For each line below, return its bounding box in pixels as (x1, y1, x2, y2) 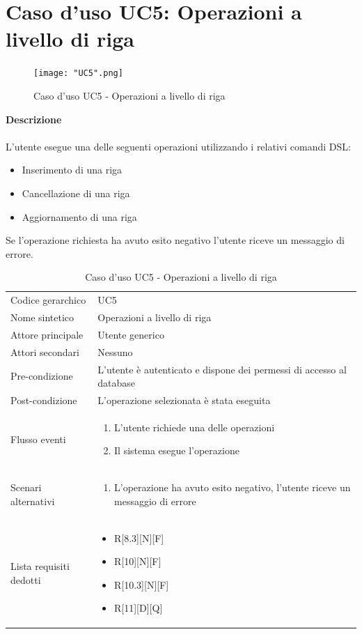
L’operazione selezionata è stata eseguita (97, 392, 271, 407)
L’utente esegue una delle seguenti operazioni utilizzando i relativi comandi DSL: (6, 139, 351, 153)
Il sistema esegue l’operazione (114, 443, 239, 458)
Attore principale (10, 327, 84, 341)
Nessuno (97, 344, 133, 359)
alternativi (10, 493, 55, 508)
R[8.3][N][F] (114, 530, 164, 545)
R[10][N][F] (114, 554, 162, 569)
